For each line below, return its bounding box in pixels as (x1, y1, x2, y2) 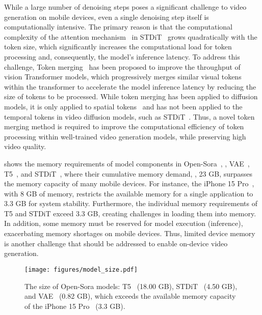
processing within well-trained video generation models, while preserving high (4, 131, 246, 141)
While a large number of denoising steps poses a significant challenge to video (4, 2, 247, 12)
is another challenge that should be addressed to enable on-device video (4, 238, 228, 248)
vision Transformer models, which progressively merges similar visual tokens (4, 71, 242, 82)
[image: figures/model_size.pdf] (24, 266, 138, 273)
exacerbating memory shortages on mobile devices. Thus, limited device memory (4, 228, 255, 239)
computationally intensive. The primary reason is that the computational (4, 21, 232, 32)
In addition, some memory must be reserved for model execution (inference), (4, 218, 243, 228)
